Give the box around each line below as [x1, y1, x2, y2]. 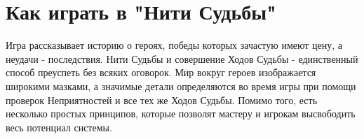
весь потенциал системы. [6, 119, 112, 134]
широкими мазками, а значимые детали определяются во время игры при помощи [6, 78, 356, 93]
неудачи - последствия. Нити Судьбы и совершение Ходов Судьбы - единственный [6, 51, 358, 66]
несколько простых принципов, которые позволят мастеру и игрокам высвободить [6, 106, 356, 121]
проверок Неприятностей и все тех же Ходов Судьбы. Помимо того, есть [6, 92, 318, 107]
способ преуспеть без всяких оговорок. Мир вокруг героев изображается [6, 65, 316, 80]
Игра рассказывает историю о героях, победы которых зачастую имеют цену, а [6, 38, 343, 52]
